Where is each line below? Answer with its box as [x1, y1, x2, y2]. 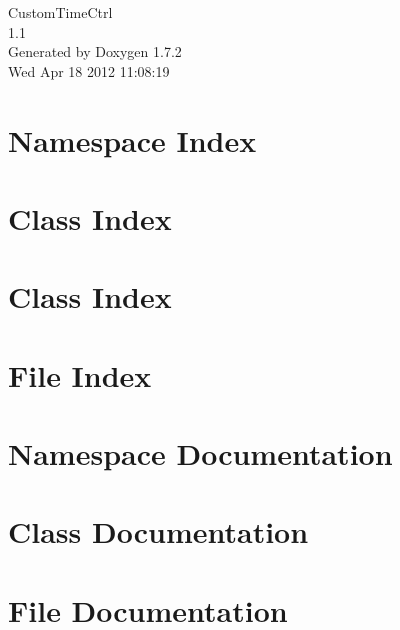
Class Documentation [8, 511, 309, 552]
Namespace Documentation [8, 433, 393, 474]
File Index [8, 354, 152, 395]
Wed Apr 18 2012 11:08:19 [8, 60, 170, 81]
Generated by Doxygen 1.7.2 [8, 41, 182, 62]
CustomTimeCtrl [8, 2, 113, 22]
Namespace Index [8, 119, 257, 160]
